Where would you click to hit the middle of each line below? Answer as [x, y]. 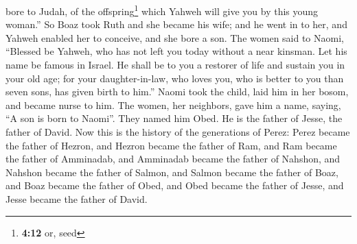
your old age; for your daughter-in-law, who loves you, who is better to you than [175, 78]
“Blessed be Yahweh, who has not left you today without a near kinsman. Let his [176, 51]
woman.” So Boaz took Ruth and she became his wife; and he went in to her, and [176, 24]
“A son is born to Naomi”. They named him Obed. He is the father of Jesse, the [174, 118]
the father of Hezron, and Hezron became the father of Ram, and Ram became [171, 145]
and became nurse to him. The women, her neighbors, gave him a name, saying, [173, 105]
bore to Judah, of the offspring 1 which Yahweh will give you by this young [162, 10]
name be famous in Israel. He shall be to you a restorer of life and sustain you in [175, 65]
